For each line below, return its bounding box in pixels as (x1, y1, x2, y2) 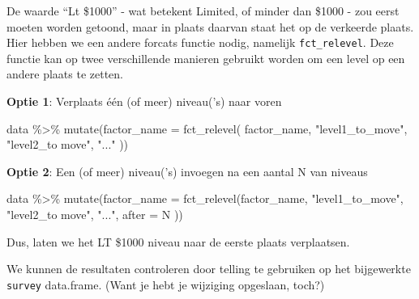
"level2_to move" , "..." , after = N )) (6, 206, 183, 222)
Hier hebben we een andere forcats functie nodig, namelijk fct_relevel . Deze (6, 34, 394, 51)
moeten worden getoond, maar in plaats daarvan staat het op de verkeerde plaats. (6, 18, 414, 35)
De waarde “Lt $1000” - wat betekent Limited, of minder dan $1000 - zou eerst (6, 2, 400, 19)
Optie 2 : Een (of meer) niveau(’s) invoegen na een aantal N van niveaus (6, 162, 368, 179)
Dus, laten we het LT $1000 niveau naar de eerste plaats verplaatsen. (6, 233, 350, 250)
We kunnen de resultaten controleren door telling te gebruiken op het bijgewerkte (6, 260, 411, 277)
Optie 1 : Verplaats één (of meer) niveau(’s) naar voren (6, 93, 282, 110)
